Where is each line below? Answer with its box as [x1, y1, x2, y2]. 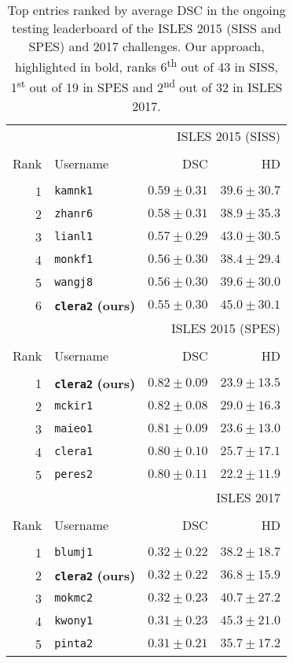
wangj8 [54, 276, 93, 289]
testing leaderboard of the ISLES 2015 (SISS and [12, 19, 281, 37]
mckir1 [54, 399, 93, 413]
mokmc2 [54, 591, 93, 605]
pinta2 [54, 637, 93, 650]
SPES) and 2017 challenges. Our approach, [28, 37, 265, 55]
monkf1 [54, 253, 93, 266]
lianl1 [54, 230, 93, 243]
